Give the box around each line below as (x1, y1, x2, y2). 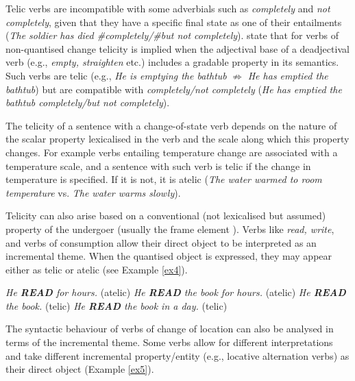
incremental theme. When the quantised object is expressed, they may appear (5, 249, 332, 263)
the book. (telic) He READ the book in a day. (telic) (5, 298, 228, 312)
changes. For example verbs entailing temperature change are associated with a (5, 145, 338, 159)
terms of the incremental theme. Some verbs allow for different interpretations (5, 335, 333, 349)
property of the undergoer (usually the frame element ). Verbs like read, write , (5, 221, 334, 236)
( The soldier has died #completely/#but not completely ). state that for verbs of (5, 28, 339, 42)
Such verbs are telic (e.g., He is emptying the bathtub (5, 68, 227, 82)
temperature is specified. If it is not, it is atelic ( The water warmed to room (5, 172, 322, 186)
